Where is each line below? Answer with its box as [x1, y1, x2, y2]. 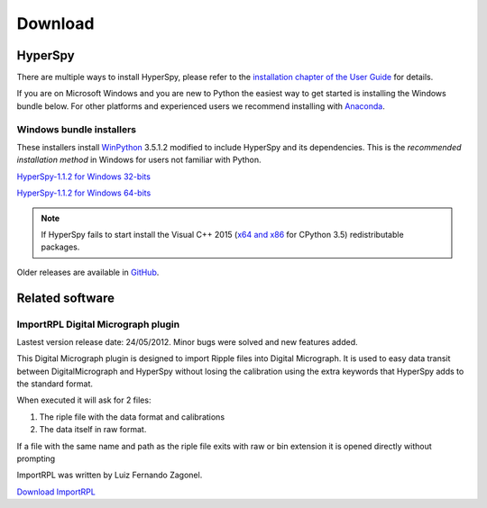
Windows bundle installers [16, 122, 137, 135]
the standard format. [16, 378, 94, 389]
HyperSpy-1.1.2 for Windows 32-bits [16, 171, 151, 182]
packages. [41, 241, 80, 252]
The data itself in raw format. [39, 424, 147, 435]
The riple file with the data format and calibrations [39, 411, 225, 422]
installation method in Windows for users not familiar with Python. [16, 154, 262, 166]
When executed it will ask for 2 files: [16, 395, 152, 405]
